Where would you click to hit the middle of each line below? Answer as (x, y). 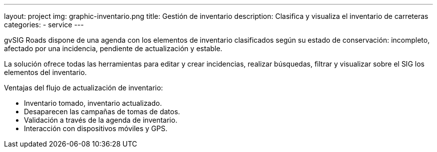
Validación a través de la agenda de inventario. (101, 120)
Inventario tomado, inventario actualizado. (93, 103)
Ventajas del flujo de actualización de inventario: (84, 88)
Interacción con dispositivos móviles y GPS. (96, 128)
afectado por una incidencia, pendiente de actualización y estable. (113, 48)
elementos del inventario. (45, 72)
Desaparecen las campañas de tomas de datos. (102, 112)
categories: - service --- (44, 25)
